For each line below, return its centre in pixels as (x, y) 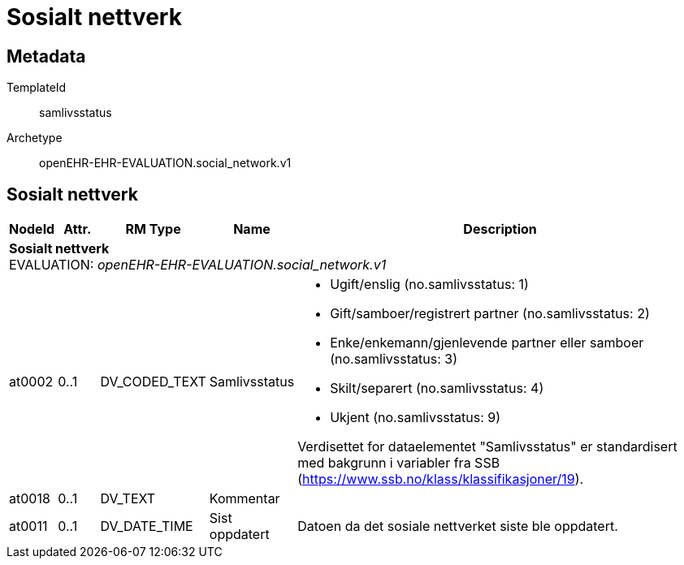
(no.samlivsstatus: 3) (394, 359)
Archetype (35, 138)
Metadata (46, 56)
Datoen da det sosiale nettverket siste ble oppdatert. (458, 526)
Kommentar (245, 499)
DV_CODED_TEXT (153, 382)
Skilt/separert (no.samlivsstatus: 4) (437, 388)
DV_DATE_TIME (147, 526)
